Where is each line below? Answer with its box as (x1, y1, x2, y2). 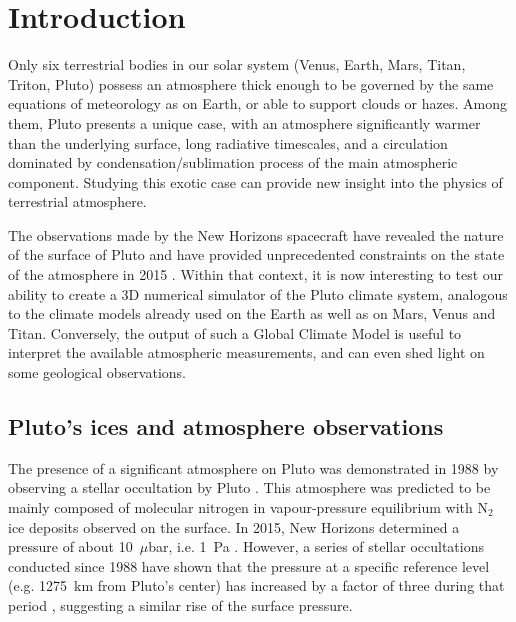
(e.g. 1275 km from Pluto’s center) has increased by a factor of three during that (8, 575, 505, 596)
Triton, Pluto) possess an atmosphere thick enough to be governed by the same (8, 73, 494, 94)
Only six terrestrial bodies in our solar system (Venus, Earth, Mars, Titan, (8, 54, 466, 75)
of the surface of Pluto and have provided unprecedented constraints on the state (8, 244, 505, 265)
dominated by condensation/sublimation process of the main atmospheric (8, 152, 458, 173)
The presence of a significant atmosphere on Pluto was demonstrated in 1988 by (8, 457, 499, 478)
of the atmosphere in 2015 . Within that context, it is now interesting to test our (8, 264, 504, 285)
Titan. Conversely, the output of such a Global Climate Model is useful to (8, 322, 462, 343)
